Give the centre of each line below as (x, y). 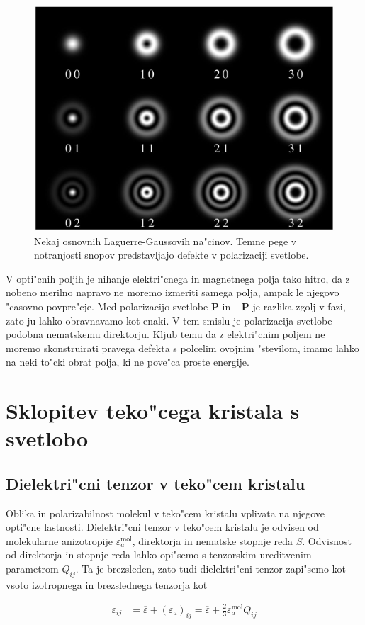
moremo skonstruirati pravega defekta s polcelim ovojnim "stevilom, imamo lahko (182, 348)
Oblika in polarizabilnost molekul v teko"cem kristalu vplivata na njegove (165, 513)
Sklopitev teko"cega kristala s (153, 411)
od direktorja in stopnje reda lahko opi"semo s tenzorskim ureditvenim (159, 554)
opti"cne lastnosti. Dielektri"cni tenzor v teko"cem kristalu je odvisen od (162, 527)
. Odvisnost (327, 540)
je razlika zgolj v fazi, (299, 306)
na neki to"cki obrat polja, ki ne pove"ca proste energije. (128, 362)
